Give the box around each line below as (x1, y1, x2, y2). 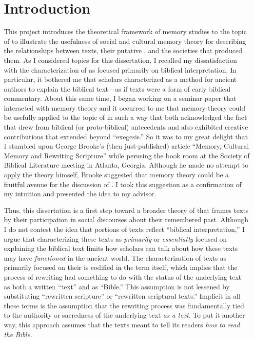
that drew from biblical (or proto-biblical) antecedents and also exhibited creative (4, 122, 248, 132)
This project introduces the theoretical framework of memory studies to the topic (4, 26, 247, 37)
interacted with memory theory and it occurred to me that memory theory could (4, 102, 245, 113)
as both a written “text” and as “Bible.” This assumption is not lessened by (4, 281, 230, 291)
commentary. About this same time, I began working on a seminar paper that (4, 93, 236, 103)
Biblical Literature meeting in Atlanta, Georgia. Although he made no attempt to (4, 160, 249, 170)
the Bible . (4, 329, 32, 339)
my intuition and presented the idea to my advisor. (4, 189, 156, 199)
